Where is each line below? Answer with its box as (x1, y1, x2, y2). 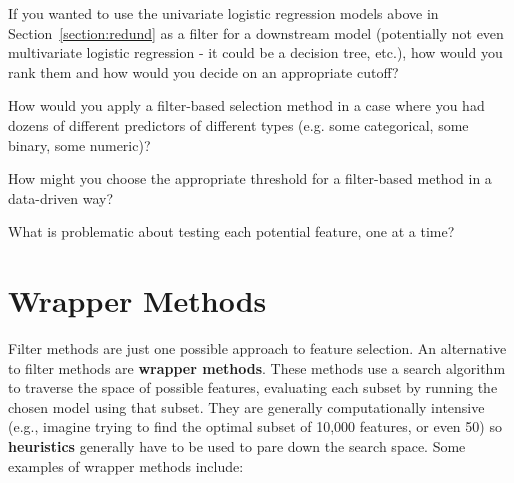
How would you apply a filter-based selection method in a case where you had (8, 95, 485, 116)
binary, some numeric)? (8, 134, 151, 155)
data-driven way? (8, 187, 114, 208)
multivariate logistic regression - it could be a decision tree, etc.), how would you (8, 42, 503, 63)
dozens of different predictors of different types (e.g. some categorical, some (8, 114, 469, 135)
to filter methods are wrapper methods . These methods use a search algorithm (8, 357, 506, 378)
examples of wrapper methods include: (8, 455, 244, 476)
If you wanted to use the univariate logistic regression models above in (8, 3, 439, 23)
